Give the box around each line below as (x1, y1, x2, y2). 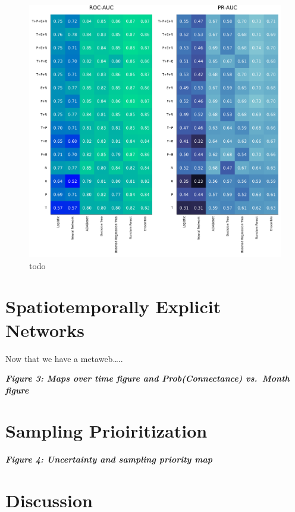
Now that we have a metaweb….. (5, 352, 123, 364)
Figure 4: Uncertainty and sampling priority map (5, 453, 213, 466)
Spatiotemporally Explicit (5, 294, 221, 319)
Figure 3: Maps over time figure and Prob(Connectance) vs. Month (5, 372, 290, 385)
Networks (5, 317, 85, 342)
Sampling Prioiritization (5, 419, 208, 443)
